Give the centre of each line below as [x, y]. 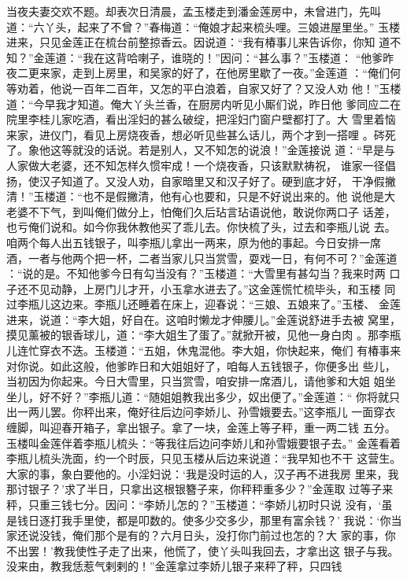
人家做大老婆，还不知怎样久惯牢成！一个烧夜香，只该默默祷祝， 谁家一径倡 [201, 165]
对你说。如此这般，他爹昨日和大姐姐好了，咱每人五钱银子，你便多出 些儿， [201, 365]
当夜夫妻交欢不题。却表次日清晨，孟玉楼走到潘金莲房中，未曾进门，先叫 [194, 11]
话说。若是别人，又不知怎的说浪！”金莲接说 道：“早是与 [250, 150]
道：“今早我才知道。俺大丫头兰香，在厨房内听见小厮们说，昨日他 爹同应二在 [204, 103]
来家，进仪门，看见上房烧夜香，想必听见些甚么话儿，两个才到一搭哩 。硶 [196, 134]
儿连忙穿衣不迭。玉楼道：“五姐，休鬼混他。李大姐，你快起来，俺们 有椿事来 [204, 350]
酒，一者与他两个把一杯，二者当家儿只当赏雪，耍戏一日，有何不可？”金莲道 [202, 258]
